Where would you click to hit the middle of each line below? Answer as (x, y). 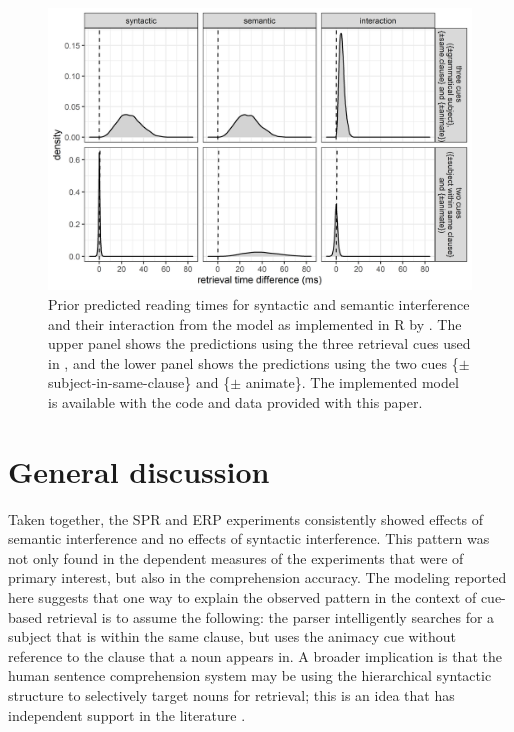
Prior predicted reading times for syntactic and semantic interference (259, 303)
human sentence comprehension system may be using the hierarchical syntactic (250, 675)
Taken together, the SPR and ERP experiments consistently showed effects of (246, 518)
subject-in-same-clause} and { (139, 382)
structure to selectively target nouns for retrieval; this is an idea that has (231, 695)
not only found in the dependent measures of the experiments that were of (236, 557)
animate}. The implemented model (352, 382)
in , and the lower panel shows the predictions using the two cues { (253, 362)
